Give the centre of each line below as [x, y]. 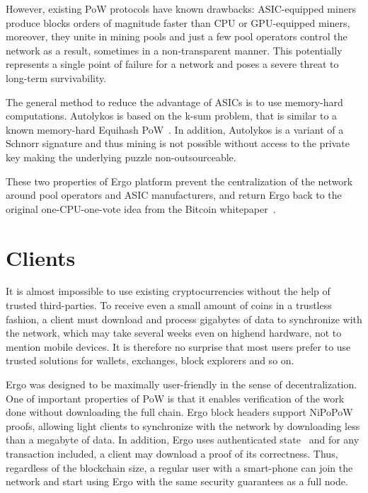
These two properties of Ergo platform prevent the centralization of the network [179, 181]
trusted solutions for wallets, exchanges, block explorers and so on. [150, 360]
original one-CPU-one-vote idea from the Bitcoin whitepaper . [141, 208]
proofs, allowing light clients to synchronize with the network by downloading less [183, 425]
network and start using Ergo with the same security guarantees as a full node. [177, 481]
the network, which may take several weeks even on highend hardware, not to [174, 333]
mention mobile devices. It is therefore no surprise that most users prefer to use [178, 346]
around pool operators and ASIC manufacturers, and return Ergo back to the [174, 195]
